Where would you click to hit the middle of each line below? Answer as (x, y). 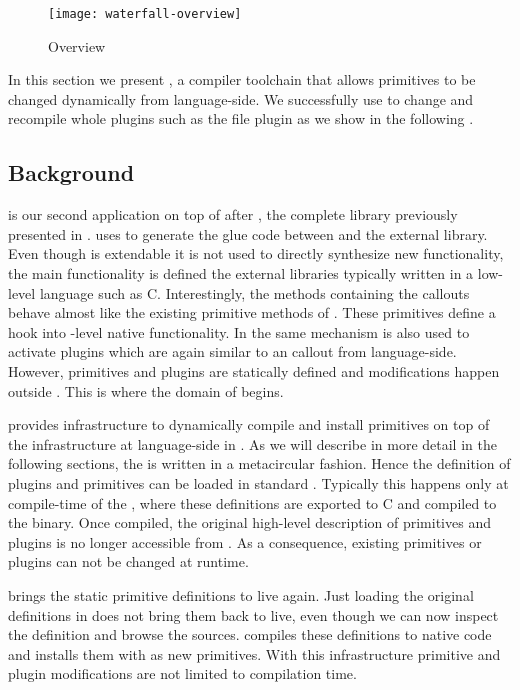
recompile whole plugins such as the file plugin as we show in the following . (241, 118)
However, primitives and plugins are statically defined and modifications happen (254, 370)
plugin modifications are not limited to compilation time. (182, 673)
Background (71, 172)
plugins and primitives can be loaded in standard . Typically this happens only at (258, 482)
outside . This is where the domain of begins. (146, 390)
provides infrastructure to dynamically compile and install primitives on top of (249, 424)
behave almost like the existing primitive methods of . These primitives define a (252, 312)
